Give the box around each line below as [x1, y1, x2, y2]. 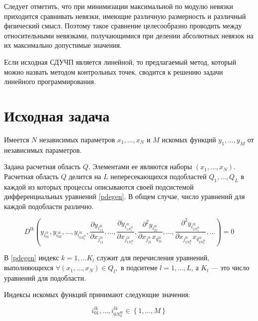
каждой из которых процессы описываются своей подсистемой [4, 181, 194, 192]
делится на [69, 171, 101, 181]
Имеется [4, 134, 29, 144]
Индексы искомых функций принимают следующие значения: [4, 289, 190, 300]
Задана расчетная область [4, 161, 81, 172]
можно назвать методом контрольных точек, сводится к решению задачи [4, 66, 223, 77]
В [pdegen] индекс [4, 252, 59, 263]
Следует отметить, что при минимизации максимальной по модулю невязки [4, 1, 233, 11]
